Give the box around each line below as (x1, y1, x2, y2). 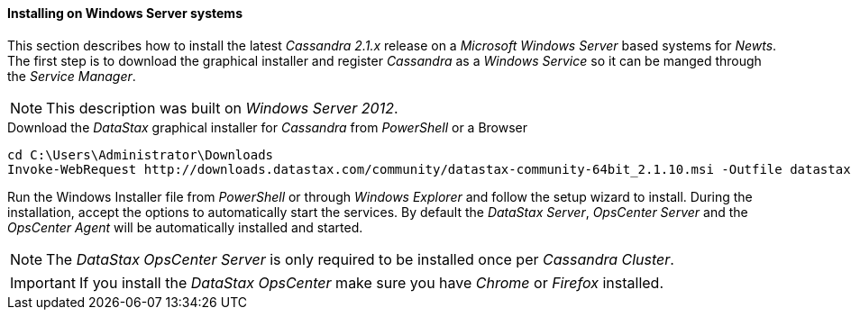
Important (10, 273, 76, 292)
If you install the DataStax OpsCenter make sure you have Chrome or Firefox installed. (78, 273, 664, 292)
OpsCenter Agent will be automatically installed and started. (7, 219, 363, 235)
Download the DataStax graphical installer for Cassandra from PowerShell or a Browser (7, 119, 528, 135)
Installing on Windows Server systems (7, 5, 242, 21)
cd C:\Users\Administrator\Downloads (7, 147, 274, 162)
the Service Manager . (7, 68, 136, 84)
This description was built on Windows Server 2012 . (46, 98, 398, 117)
